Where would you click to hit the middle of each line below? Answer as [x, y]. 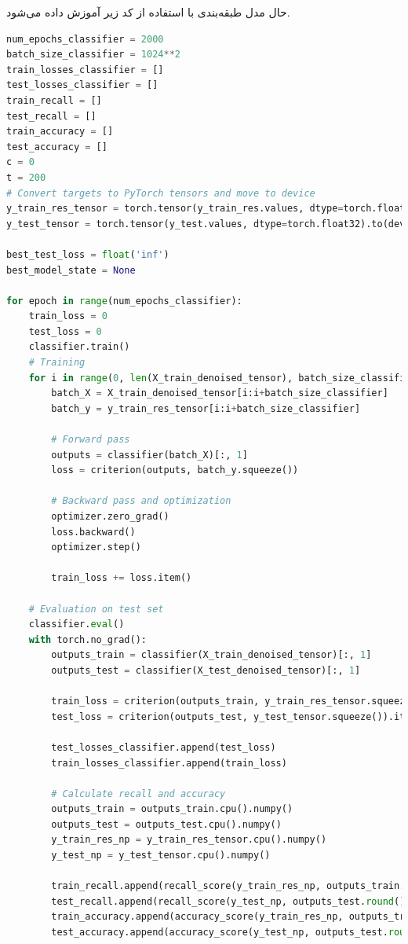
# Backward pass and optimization [141, 501]
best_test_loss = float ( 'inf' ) [88, 254]
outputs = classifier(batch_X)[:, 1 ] [149, 455]
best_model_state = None [71, 270]
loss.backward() [93, 532]
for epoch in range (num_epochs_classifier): [124, 301]
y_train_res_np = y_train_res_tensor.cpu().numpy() [189, 840]
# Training [57, 363]
